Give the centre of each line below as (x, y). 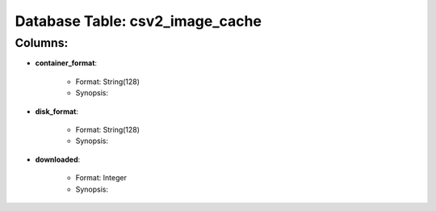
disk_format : (57, 111)
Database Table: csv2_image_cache (138, 21)
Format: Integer (101, 178)
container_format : (66, 63)
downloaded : (58, 159)
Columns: (42, 43)
